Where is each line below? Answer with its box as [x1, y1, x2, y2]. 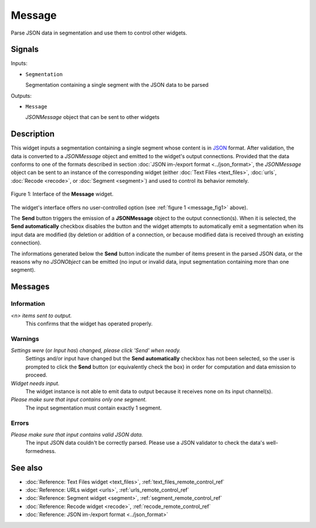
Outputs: [11, 92, 32, 99]
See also [11, 463, 43, 473]
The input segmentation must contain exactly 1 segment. [25, 404, 162, 411]
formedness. [25, 447, 56, 454]
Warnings [11, 335, 39, 343]
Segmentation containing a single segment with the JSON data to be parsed [25, 81, 209, 88]
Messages [11, 282, 50, 292]
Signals [11, 45, 39, 54]
